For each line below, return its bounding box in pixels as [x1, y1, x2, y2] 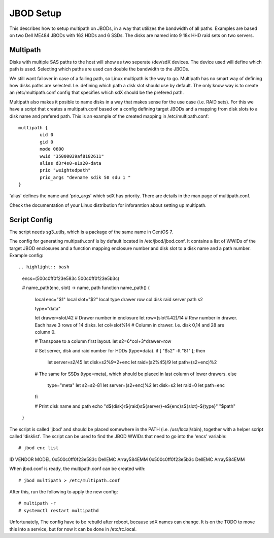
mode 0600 [40, 146, 64, 152]
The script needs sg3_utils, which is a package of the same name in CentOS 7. [9, 229, 174, 235]
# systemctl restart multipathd [18, 508, 99, 513]
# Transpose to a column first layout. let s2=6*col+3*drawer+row [35, 338, 172, 344]
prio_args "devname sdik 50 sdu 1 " [40, 174, 131, 180]
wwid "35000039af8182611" [40, 153, 104, 159]
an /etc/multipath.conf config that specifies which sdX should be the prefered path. [9, 89, 184, 96]
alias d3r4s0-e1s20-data [40, 160, 101, 166]
